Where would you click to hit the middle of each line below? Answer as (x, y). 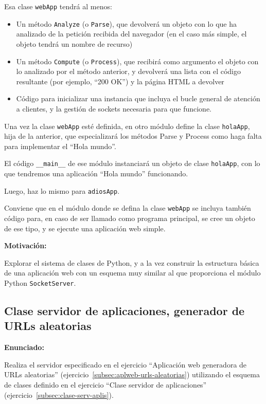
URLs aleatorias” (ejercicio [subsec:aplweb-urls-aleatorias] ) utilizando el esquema (132, 374)
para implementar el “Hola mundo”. (60, 146)
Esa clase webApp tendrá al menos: (58, 6)
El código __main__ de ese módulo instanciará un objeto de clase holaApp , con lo (132, 163)
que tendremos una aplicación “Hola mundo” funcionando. (96, 173)
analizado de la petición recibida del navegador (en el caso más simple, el (131, 34)
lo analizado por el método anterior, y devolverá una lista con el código (128, 71)
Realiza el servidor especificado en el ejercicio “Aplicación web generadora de (126, 364)
